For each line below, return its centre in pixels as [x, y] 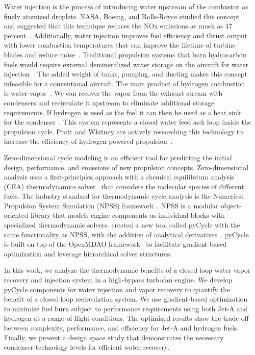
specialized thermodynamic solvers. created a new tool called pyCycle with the [122, 225]
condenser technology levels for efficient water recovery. [87, 347]
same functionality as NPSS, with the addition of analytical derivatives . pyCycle [127, 234]
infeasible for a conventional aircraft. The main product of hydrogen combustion [125, 83]
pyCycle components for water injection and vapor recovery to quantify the [117, 289]
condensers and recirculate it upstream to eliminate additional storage [109, 102]
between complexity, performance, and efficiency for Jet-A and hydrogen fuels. [122, 328]
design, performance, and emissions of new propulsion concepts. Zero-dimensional [126, 167]
